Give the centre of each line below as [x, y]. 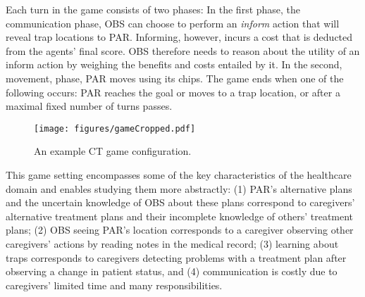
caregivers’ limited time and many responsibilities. [114, 285]
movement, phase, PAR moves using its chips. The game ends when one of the [175, 78]
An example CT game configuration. [113, 151]
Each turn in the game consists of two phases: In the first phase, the [153, 9]
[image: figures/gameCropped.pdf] [115, 128]
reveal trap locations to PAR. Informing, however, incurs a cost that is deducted [179, 37]
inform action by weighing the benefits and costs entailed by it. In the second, [174, 64]
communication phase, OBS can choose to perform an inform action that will [173, 23]
